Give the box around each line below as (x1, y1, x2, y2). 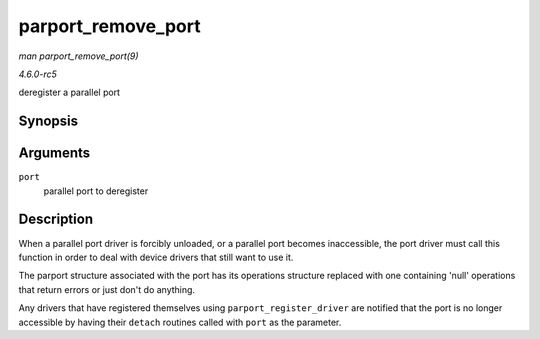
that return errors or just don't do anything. (18, 283, 195, 295)
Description (18, 211, 94, 228)
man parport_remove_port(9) (18, 50, 139, 62)
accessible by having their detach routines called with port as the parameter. (18, 316, 342, 328)
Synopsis (18, 113, 79, 130)
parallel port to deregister (43, 185, 149, 197)
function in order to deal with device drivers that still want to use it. (18, 251, 294, 263)
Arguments (18, 145, 91, 162)
